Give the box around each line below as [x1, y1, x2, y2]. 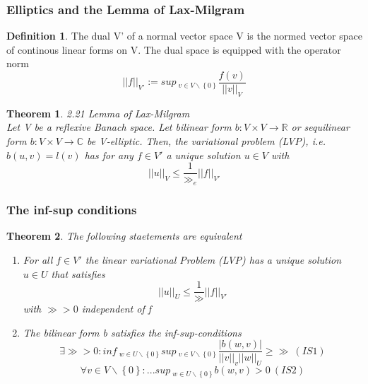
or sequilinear [291, 120, 350, 134]
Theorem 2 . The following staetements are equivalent [6, 228, 242, 243]
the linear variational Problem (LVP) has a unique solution [85, 252, 342, 267]
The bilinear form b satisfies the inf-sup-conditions [23, 325, 242, 339]
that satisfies [51, 266, 105, 281]
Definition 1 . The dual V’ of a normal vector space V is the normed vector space [6, 28, 362, 43]
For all [23, 252, 53, 267]
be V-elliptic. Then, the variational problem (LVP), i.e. [87, 134, 326, 149]
